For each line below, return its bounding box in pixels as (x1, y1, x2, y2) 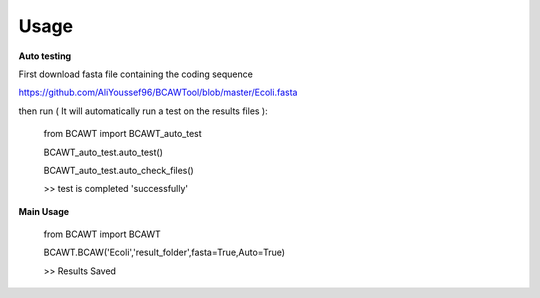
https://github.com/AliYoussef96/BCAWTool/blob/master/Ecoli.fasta (18, 86, 298, 99)
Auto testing (18, 50, 72, 62)
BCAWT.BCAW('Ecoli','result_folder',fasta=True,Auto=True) (43, 246, 285, 259)
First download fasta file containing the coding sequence (18, 68, 254, 80)
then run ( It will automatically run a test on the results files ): (18, 105, 269, 117)
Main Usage (18, 205, 70, 217)
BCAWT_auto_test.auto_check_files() (43, 164, 194, 176)
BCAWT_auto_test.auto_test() (43, 146, 164, 158)
